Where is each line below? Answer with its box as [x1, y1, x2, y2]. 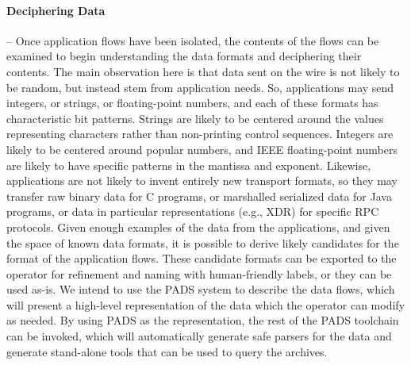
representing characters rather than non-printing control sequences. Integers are [6, 125, 394, 142]
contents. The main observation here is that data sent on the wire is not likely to [6, 63, 400, 79]
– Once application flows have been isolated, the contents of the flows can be [6, 32, 379, 48]
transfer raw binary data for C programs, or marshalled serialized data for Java [6, 187, 392, 204]
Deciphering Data [6, 2, 106, 18]
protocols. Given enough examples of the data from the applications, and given [6, 218, 390, 235]
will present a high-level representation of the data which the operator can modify [6, 296, 405, 313]
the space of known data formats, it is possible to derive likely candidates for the [6, 234, 399, 251]
